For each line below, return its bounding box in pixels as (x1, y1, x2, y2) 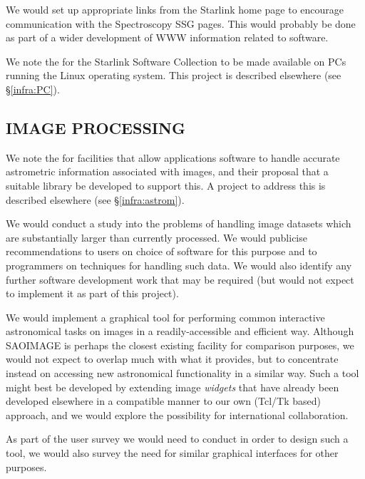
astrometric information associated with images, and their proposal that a (6, 164, 329, 179)
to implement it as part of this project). (6, 286, 179, 301)
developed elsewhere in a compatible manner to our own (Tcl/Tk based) (6, 393, 322, 408)
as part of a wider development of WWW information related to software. (6, 30, 329, 45)
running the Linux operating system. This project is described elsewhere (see (6, 68, 341, 83)
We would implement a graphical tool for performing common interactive (6, 309, 325, 324)
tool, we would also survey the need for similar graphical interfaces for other (6, 445, 339, 460)
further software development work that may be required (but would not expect (6, 272, 354, 287)
